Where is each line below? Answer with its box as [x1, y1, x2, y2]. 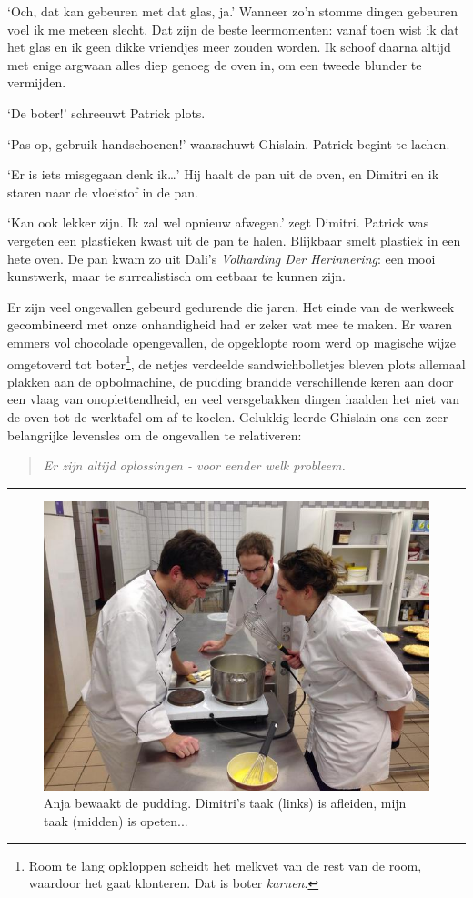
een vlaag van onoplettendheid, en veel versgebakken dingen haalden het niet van [7, 389, 460, 409]
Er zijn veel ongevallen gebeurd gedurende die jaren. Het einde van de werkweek [7, 297, 455, 316]
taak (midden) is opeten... [44, 811, 188, 830]
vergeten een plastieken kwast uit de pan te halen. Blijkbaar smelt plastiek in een [7, 230, 461, 249]
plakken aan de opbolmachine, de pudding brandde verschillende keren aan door [7, 371, 454, 390]
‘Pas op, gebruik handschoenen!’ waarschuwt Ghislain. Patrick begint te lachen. [7, 134, 450, 153]
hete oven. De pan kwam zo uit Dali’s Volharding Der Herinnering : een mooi [7, 248, 436, 267]
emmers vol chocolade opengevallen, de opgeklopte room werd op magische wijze [7, 332, 456, 351]
